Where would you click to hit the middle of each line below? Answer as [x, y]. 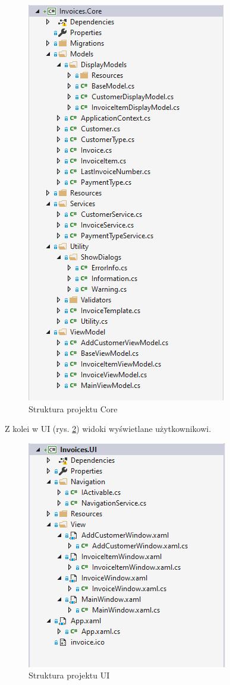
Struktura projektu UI [69, 675]
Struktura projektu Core [73, 408]
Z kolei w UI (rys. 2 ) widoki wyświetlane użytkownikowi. [108, 429]
